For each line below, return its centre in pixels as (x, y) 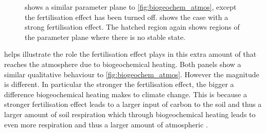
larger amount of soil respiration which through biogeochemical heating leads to (130, 114)
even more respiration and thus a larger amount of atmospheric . (106, 124)
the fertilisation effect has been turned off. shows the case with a (127, 17)
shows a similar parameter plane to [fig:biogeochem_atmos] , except (131, 7)
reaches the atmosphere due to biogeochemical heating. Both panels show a (123, 64)
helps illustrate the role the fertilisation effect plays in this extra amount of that (130, 54)
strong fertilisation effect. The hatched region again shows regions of (132, 27)
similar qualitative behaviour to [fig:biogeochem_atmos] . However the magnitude (132, 74)
